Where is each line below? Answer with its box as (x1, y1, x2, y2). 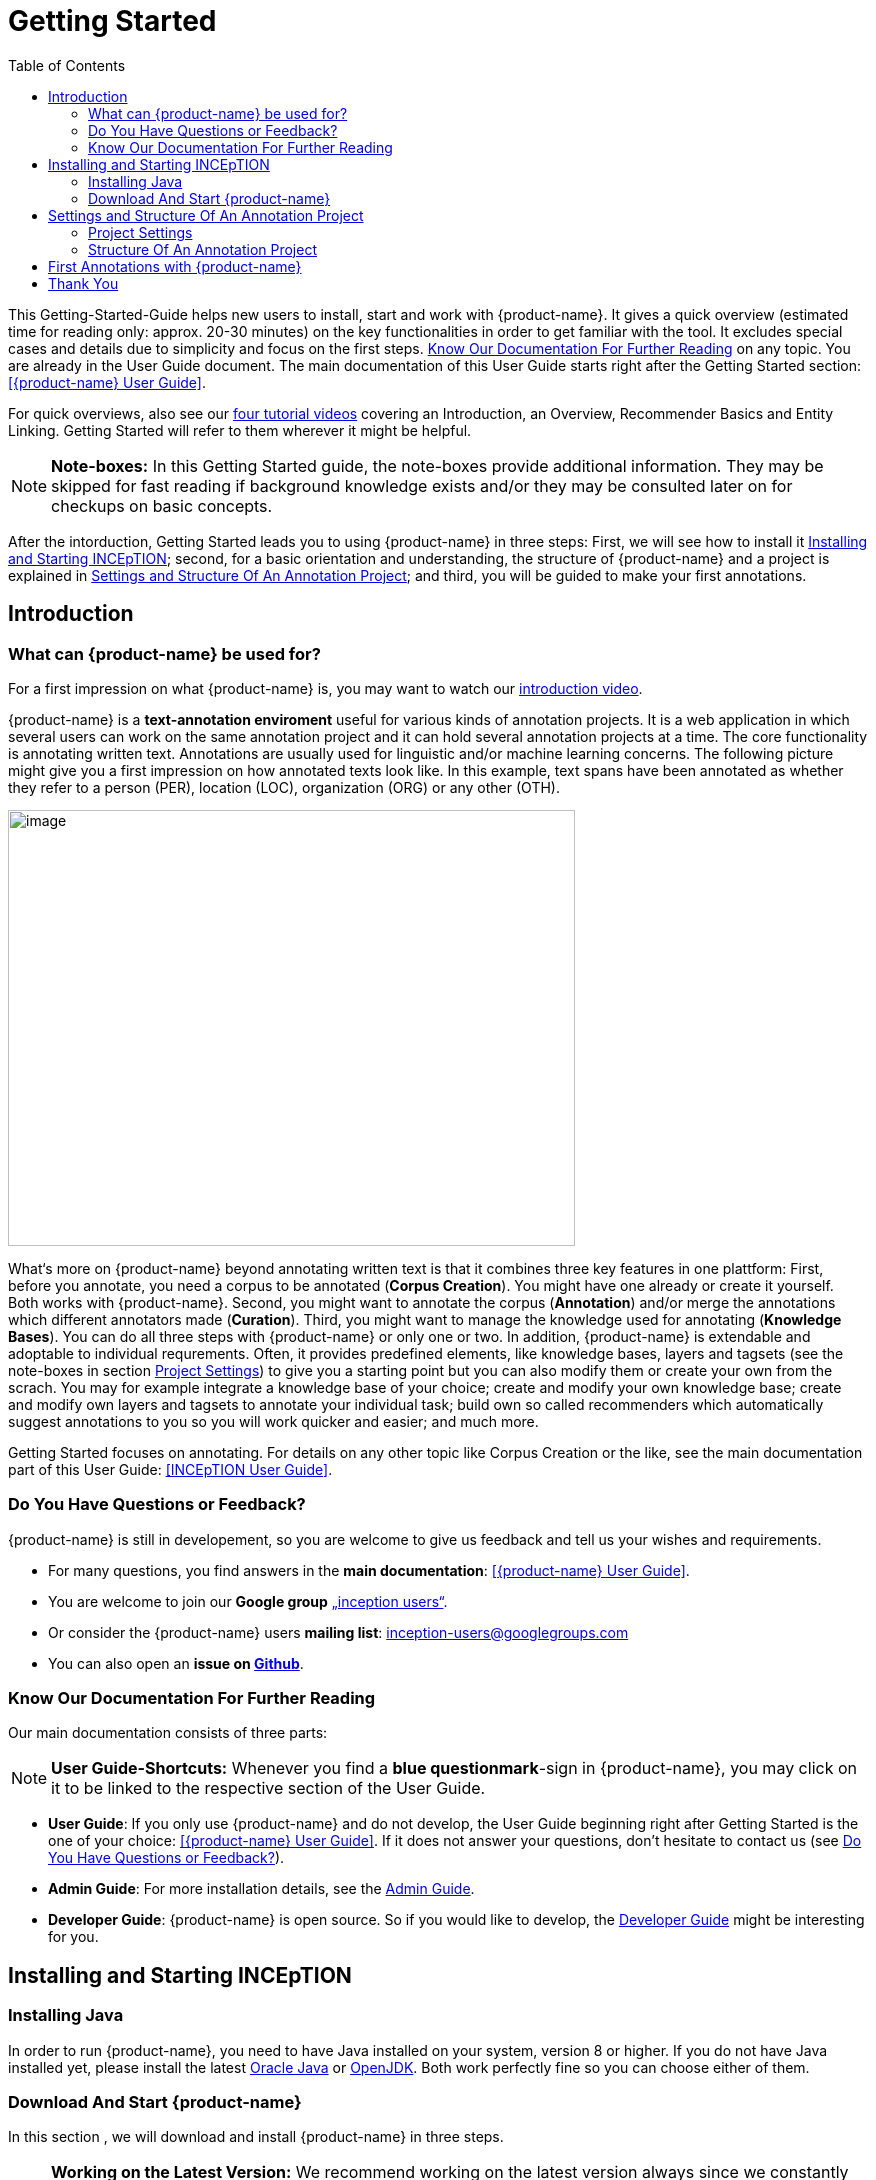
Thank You (48, 274, 119, 292)
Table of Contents (8, 56, 126, 74)
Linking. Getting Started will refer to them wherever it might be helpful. (8, 421, 472, 439)
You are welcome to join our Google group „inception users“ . (48, 1592, 448, 1610)
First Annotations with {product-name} (48, 257, 302, 275)
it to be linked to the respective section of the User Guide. (51, 1778, 486, 1799)
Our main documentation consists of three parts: (8, 1724, 328, 1742)
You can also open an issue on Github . (48, 1654, 304, 1672)
